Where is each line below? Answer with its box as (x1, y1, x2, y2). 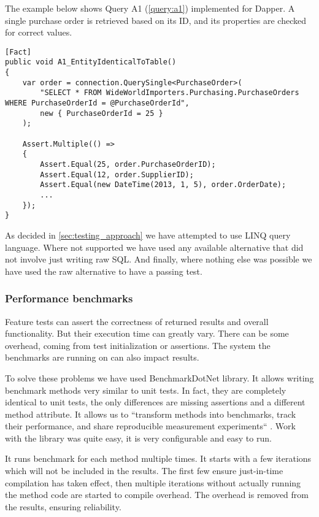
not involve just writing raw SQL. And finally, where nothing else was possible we (5, 253, 312, 266)
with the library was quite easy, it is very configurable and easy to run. (5, 431, 272, 444)
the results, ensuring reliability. (5, 500, 121, 513)
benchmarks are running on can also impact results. (5, 351, 199, 364)
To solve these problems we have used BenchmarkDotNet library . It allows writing (5, 371, 314, 384)
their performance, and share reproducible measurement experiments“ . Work (5, 419, 296, 432)
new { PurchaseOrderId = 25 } (40, 109, 163, 118)
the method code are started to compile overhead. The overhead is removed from (5, 488, 309, 501)
